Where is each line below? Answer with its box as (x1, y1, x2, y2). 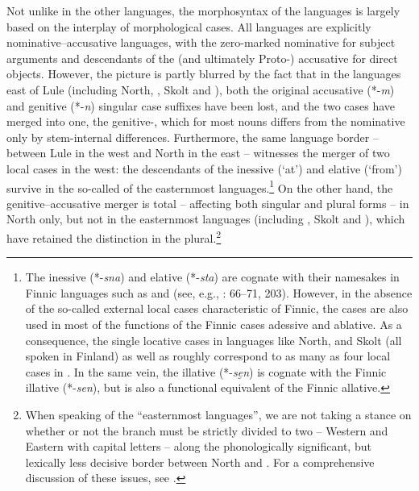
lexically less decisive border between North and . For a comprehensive (25, 453, 375, 470)
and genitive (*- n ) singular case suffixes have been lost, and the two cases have (6, 97, 396, 114)
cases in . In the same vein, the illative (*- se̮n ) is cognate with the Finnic (25, 363, 387, 380)
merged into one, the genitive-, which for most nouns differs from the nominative (6, 113, 405, 130)
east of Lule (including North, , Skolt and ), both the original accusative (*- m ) (6, 81, 395, 98)
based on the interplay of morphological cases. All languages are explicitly (6, 18, 371, 35)
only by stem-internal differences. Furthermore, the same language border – (6, 128, 379, 145)
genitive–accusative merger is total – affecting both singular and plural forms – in (6, 194, 409, 211)
